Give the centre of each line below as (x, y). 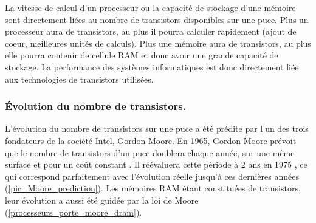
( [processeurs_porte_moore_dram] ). (74, 212)
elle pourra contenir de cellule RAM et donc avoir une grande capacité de (142, 55)
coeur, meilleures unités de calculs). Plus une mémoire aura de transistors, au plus (158, 43)
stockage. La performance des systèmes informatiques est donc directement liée (152, 67)
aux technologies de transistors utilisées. (79, 79)
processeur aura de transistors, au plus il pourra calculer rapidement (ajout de (151, 31)
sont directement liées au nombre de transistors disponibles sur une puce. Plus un (157, 19)
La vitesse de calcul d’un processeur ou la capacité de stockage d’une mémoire (150, 7)
